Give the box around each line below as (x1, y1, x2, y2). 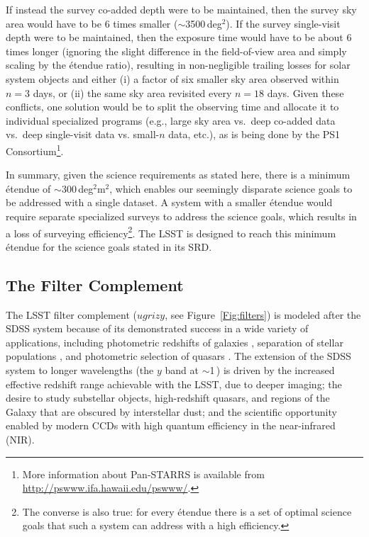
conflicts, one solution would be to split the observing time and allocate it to (6, 99, 339, 114)
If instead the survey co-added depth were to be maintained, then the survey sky (6, 2, 357, 16)
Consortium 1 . (6, 141, 64, 158)
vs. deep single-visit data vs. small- (6, 127, 160, 142)
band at (165, 362, 199, 377)
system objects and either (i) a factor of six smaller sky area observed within (6, 71, 339, 86)
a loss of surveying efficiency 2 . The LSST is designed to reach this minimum (6, 223, 336, 240)
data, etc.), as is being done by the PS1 (168, 127, 341, 142)
